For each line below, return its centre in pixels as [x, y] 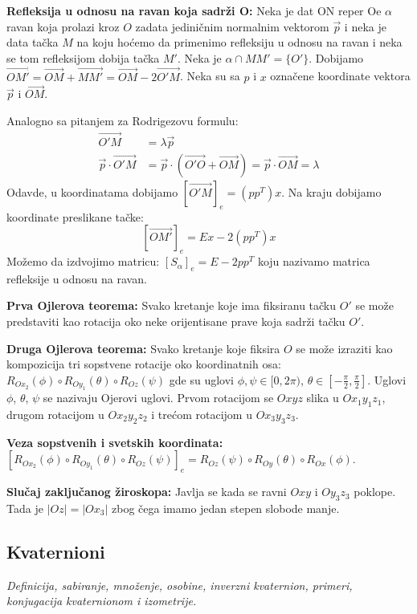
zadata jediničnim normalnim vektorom [232, 26]
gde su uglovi [201, 379]
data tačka [33, 42]
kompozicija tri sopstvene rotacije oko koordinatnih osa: [144, 364]
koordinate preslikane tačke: [75, 216]
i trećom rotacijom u [202, 415]
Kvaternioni [56, 551]
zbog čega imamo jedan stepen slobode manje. [226, 508]
